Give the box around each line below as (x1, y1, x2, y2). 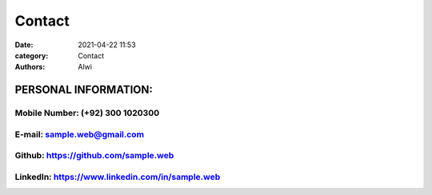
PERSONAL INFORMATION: (14, 83, 154, 97)
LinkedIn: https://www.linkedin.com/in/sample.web (14, 171, 221, 182)
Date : (14, 40, 34, 50)
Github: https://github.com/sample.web (14, 150, 174, 161)
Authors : (14, 62, 46, 72)
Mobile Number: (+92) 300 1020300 (14, 108, 160, 119)
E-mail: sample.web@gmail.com (14, 129, 144, 140)
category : (14, 50, 49, 60)
